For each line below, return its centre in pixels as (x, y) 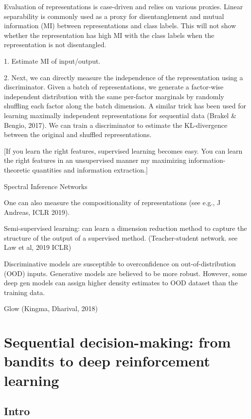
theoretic (17, 169)
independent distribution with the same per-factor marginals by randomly (114, 96)
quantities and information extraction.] (90, 169)
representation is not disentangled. (55, 44)
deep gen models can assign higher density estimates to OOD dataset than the (121, 283)
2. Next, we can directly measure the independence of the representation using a (124, 77)
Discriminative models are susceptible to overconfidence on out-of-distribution (120, 264)
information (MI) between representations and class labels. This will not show (120, 26)
